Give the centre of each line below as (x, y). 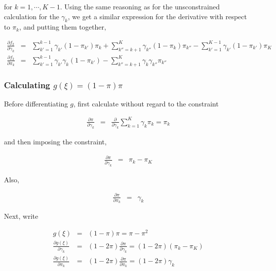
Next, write (21, 216)
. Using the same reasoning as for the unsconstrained (140, 6)
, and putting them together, (62, 27)
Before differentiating (36, 103)
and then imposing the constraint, (55, 142)
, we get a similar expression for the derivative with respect (157, 16)
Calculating (27, 85)
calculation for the (32, 16)
